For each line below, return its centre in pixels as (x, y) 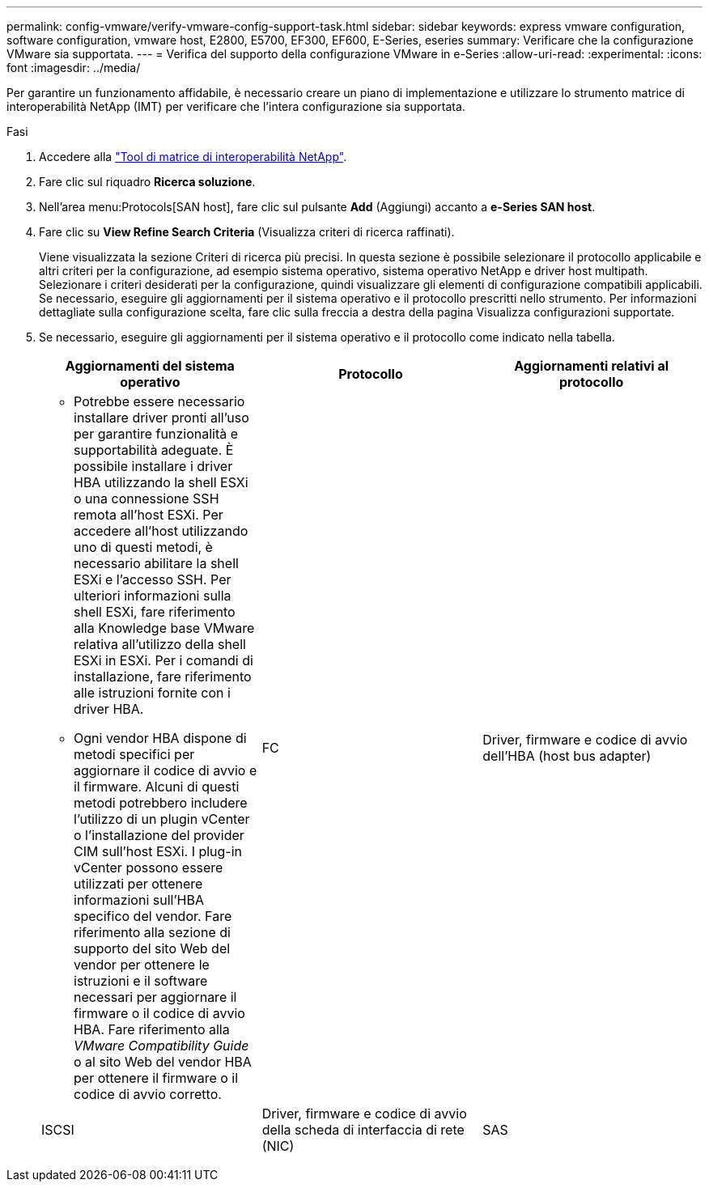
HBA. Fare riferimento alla (152, 1029)
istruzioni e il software (141, 981)
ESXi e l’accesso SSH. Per (153, 579)
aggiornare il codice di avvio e (166, 770)
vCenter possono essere (149, 868)
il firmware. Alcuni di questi (157, 787)
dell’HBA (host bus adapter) (567, 756)
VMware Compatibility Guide (161, 1046)
